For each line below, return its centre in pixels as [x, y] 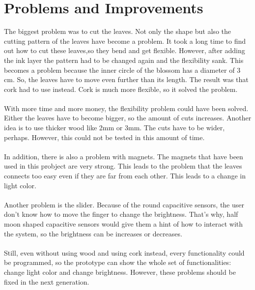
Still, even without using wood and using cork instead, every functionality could [124, 252]
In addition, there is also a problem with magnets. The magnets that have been [124, 156]
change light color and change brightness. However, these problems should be [120, 272]
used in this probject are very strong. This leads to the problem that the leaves [123, 166]
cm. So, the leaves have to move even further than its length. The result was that [126, 79]
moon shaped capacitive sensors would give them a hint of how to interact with [124, 224]
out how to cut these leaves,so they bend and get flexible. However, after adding [125, 50]
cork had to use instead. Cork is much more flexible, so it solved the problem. [121, 89]
